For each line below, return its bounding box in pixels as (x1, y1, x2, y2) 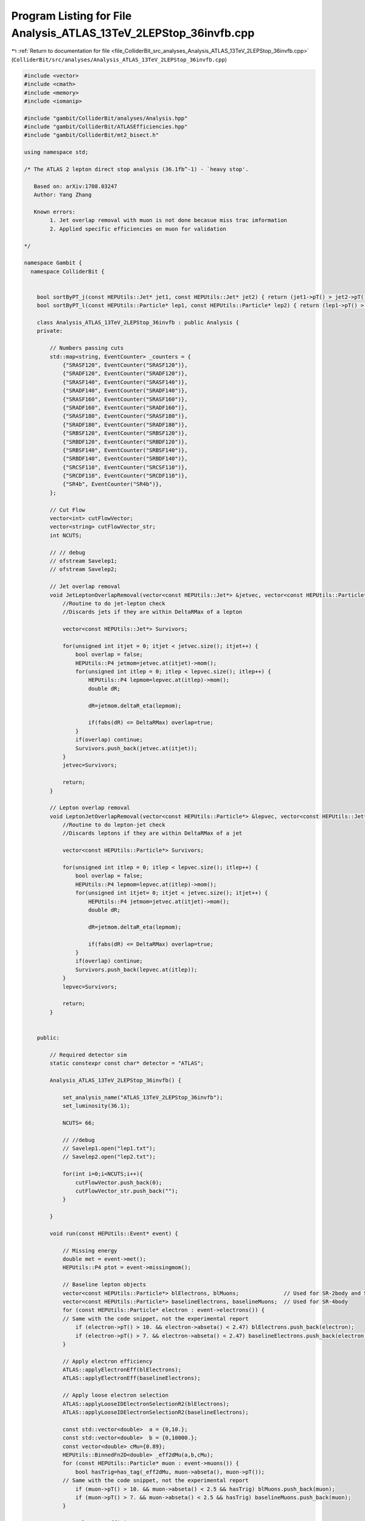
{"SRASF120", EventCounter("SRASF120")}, (62, 362, 188, 368)
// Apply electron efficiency (62, 1357, 153, 1365)
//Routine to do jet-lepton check (62, 600, 165, 607)
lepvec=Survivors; (62, 983, 118, 990)
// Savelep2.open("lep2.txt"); (62, 1154, 156, 1160)
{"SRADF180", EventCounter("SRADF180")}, (62, 421, 188, 428)
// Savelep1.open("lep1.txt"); (62, 1144, 156, 1152)
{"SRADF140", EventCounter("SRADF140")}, (62, 387, 188, 394)
